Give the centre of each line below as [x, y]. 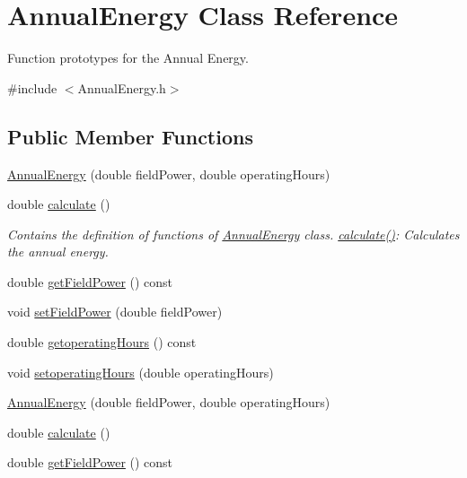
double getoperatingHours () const [102, 342]
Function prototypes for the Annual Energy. [128, 58]
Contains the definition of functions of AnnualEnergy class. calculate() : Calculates [233, 234]
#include [32, 87]
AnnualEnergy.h [122, 87]
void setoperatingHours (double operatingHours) [141, 372]
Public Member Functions [130, 136]
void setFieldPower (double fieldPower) [115, 312]
